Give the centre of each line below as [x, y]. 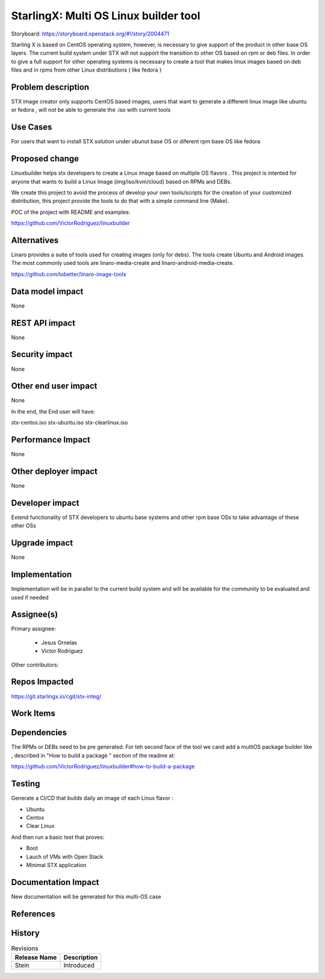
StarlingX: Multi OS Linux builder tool [106, 16]
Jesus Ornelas [59, 642]
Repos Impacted [42, 682]
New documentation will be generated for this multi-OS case [86, 897]
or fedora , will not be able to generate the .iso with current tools [91, 110]
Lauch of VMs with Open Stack [65, 856]
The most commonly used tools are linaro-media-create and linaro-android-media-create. [122, 263]
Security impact [42, 354]
